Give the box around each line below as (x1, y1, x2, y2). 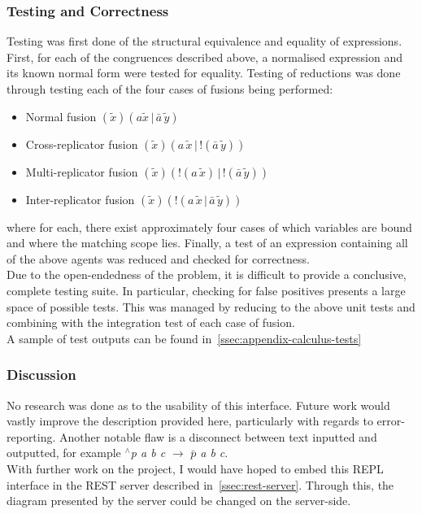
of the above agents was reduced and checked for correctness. (7, 250, 310, 267)
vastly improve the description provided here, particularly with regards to (7, 412, 373, 429)
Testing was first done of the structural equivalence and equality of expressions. (7, 33, 402, 50)
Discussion (7, 364, 76, 385)
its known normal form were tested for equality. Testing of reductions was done (7, 64, 401, 81)
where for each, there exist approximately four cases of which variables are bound (7, 218, 412, 235)
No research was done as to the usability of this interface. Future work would (7, 396, 390, 413)
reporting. (7, 428, 56, 445)
